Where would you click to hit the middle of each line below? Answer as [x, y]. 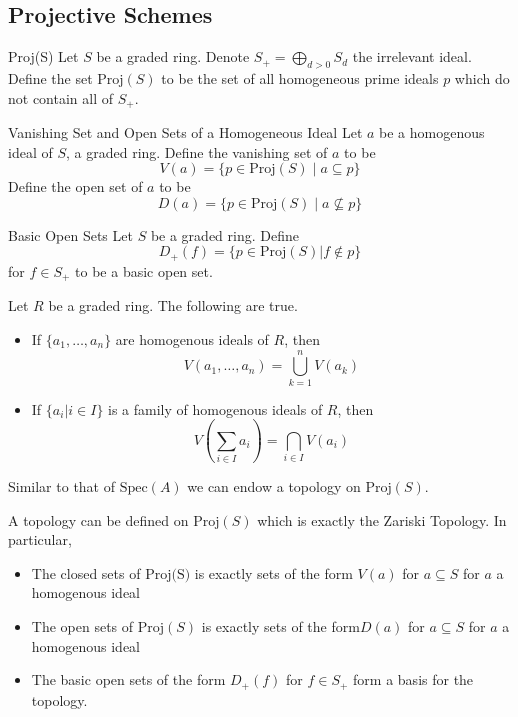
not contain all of [61, 97]
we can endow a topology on [274, 485]
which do [482, 78]
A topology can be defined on [98, 519]
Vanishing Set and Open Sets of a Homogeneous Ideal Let [185, 132]
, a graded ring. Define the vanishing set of [197, 151]
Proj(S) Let [43, 56]
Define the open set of [75, 186]
